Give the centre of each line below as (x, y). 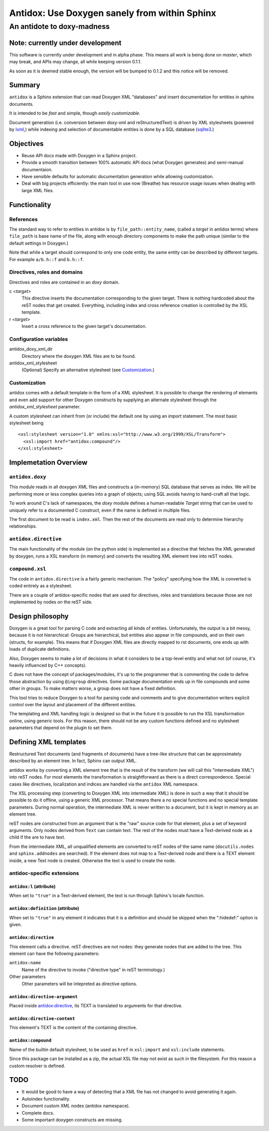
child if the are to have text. (37, 837)
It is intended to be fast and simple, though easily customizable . (75, 113)
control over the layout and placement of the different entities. (73, 704)
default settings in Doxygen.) (39, 243)
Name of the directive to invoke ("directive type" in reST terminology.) (93, 970)
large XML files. (38, 190)
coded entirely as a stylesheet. (41, 586)
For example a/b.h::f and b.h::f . (47, 259)
